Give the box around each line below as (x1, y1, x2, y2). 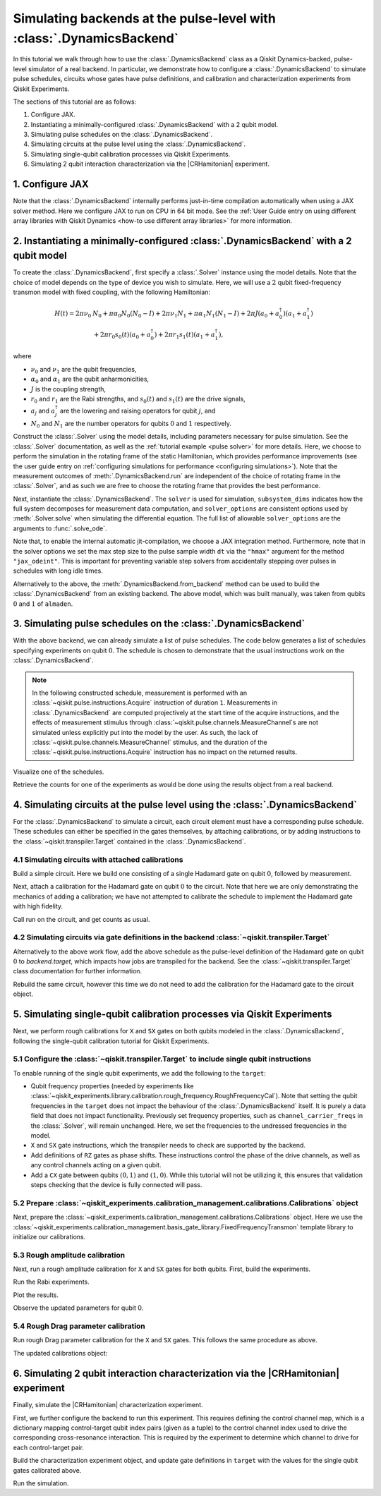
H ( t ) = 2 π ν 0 (54, 310, 92, 319)
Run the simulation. (13, 1479, 69, 1488)
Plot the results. (13, 1291, 59, 1299)
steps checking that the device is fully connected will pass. (30, 1181, 202, 1188)
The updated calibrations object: (13, 1349, 108, 1357)
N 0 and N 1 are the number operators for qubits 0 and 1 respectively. (30, 419, 232, 430)
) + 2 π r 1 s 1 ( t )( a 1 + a (154, 330, 215, 340)
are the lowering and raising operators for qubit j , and (60, 406, 216, 415)
